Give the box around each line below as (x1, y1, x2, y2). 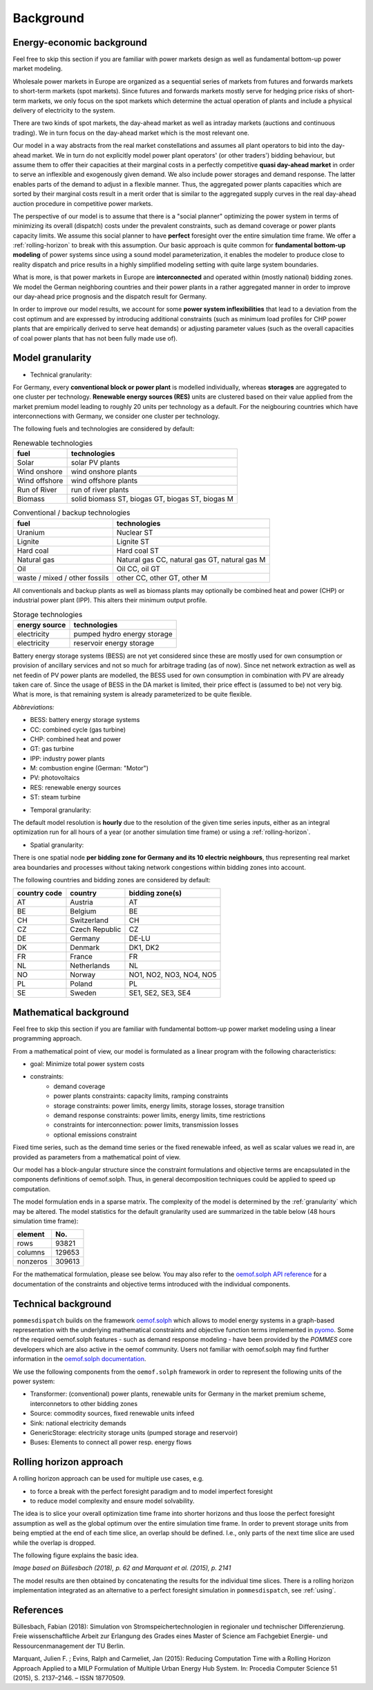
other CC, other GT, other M (116, 573, 208, 582)
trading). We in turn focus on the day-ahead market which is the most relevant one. (12, 129, 250, 137)
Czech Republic (70, 924, 122, 934)
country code (17, 889, 62, 898)
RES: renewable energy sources (30, 783, 121, 791)
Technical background (12, 1298, 112, 1309)
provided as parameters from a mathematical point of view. (12, 1152, 181, 1161)
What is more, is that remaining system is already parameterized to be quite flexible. (12, 690, 252, 699)
